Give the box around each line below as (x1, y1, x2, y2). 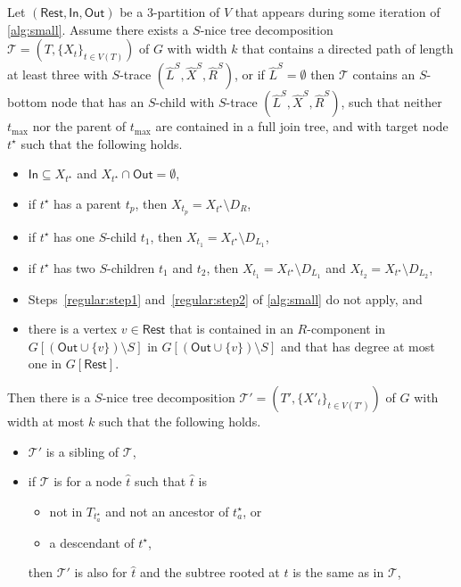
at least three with (7, 65, 108, 84)
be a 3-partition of (119, 3, 220, 21)
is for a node (54, 472, 122, 491)
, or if (234, 65, 265, 84)
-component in (307, 319, 386, 338)
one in (28, 354, 62, 373)
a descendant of (49, 533, 135, 551)
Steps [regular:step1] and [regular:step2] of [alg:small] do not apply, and (28, 289, 423, 308)
